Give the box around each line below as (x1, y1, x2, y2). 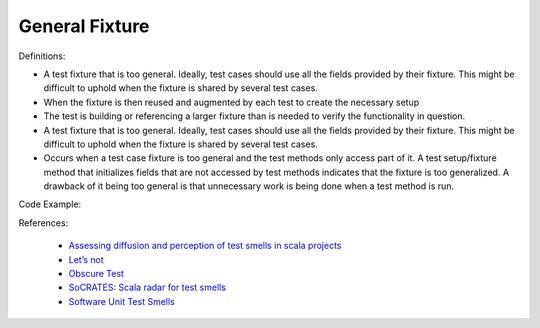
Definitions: (18, 50, 66, 62)
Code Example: (18, 198, 82, 210)
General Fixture (18, 15, 150, 37)
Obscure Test (68, 268, 125, 280)
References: (18, 216, 69, 229)
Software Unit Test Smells (68, 295, 175, 307)
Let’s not (68, 253, 104, 265)
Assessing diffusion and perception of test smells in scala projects (68, 240, 342, 252)
